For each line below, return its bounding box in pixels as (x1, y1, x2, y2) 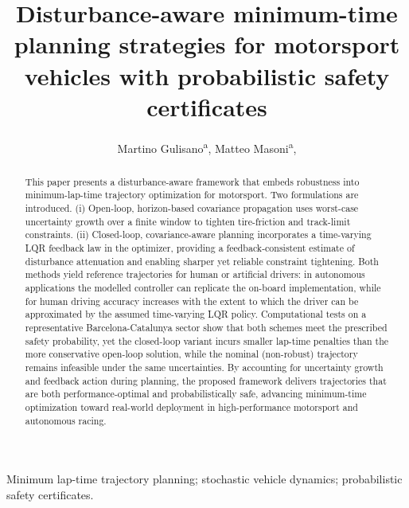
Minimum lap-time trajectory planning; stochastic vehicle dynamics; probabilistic (6, 471, 403, 487)
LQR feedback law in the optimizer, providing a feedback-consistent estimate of (25, 241, 355, 255)
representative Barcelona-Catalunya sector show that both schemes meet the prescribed (25, 320, 388, 334)
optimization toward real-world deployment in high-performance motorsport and (25, 400, 358, 413)
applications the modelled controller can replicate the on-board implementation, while (25, 280, 381, 294)
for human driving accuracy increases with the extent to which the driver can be (25, 294, 359, 307)
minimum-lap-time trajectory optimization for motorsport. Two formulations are (25, 188, 359, 201)
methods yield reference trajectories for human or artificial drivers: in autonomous (25, 268, 365, 281)
